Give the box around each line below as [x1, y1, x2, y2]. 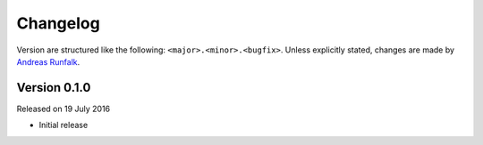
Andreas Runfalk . [16, 56, 80, 67]
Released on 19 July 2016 [16, 103, 111, 114]
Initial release [38, 120, 89, 131]
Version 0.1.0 [16, 80, 91, 95]
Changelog [16, 13, 100, 33]
